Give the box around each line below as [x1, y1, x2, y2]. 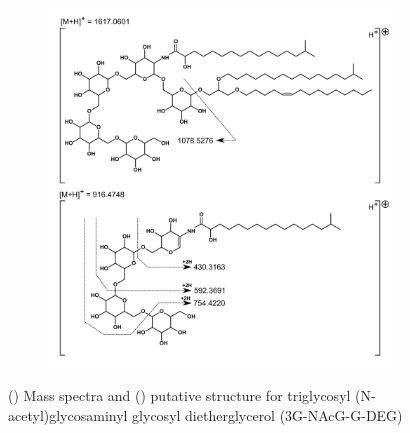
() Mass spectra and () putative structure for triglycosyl [8, 385, 351, 406]
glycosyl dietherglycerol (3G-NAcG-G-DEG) [132, 404, 403, 425]
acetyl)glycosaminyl [8, 404, 128, 425]
